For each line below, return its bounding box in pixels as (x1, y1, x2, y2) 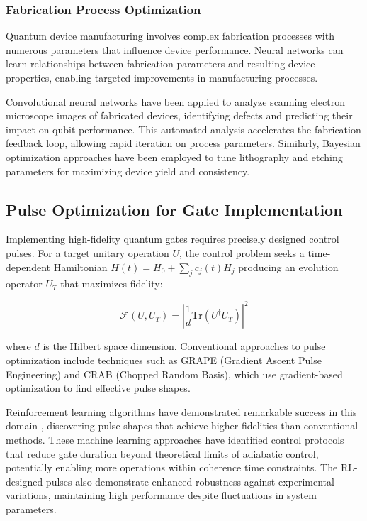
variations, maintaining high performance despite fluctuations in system (6, 488, 317, 503)
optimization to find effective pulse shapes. (6, 380, 191, 395)
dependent (6, 259, 51, 274)
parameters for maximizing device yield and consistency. (6, 163, 250, 178)
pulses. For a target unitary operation (6, 245, 169, 260)
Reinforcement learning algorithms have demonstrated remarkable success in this (6, 404, 357, 419)
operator (6, 276, 43, 291)
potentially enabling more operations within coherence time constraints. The (6, 460, 338, 475)
